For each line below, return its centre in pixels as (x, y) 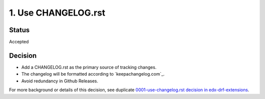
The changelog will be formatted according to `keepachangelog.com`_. (93, 74)
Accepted (19, 42)
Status (19, 30)
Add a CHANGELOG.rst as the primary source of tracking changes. (89, 67)
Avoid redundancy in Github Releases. (60, 81)
